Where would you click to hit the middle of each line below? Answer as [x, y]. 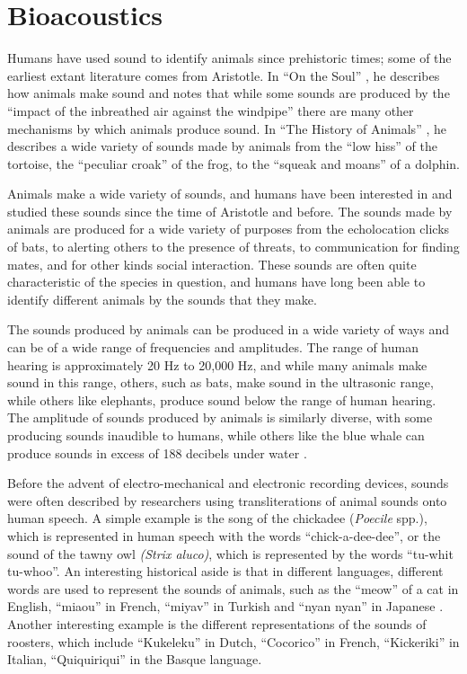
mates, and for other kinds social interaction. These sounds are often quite [212, 264]
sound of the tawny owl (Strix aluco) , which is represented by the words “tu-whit [230, 553]
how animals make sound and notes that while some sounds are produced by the [229, 93]
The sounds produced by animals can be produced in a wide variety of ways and [228, 329]
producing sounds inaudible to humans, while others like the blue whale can [216, 435]
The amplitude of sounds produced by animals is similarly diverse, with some [220, 417]
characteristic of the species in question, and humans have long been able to [216, 282]
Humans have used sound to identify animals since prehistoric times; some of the [229, 58]
